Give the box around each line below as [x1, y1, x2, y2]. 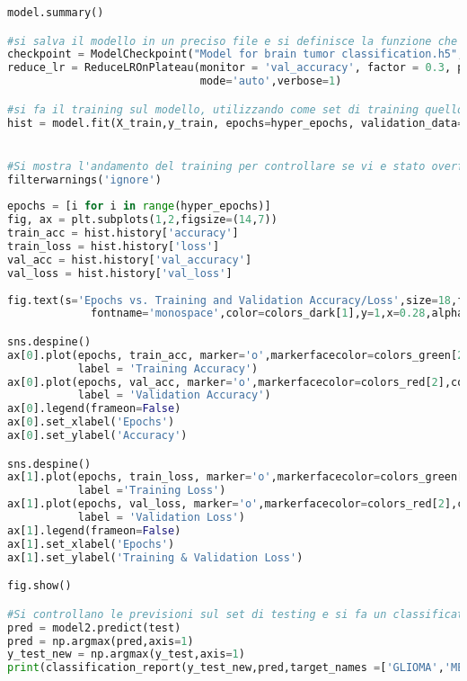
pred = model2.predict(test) [7, 621, 181, 634]
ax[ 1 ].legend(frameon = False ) [7, 524, 181, 537]
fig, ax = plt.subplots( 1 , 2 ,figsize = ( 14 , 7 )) [7, 213, 278, 227]
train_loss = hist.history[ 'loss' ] [7, 240, 220, 253]
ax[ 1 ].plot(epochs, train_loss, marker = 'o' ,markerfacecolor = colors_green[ [7, 470, 464, 484]
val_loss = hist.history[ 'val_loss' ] [7, 266, 233, 280]
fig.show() [7, 579, 72, 593]
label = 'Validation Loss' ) [77, 511, 245, 524]
